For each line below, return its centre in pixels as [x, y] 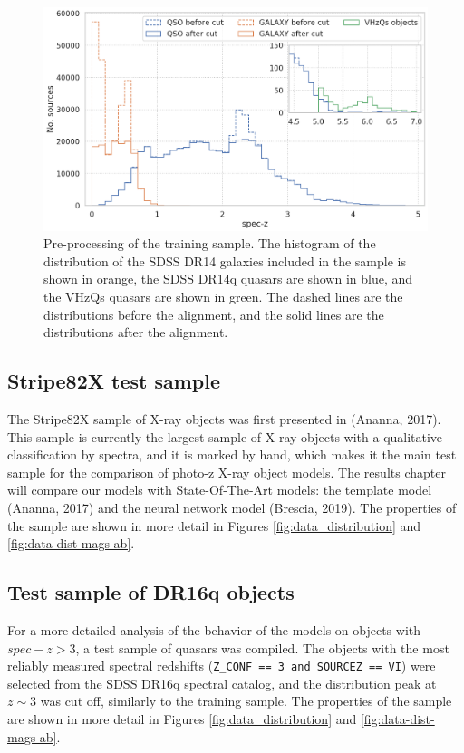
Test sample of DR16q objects [151, 592]
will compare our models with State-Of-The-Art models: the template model [220, 490]
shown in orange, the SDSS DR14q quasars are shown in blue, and [228, 279]
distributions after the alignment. [136, 332]
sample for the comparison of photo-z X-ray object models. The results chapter [227, 472]
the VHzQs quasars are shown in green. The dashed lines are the [223, 296]
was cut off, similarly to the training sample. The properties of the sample [246, 701]
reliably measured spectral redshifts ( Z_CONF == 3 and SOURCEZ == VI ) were [222, 666]
